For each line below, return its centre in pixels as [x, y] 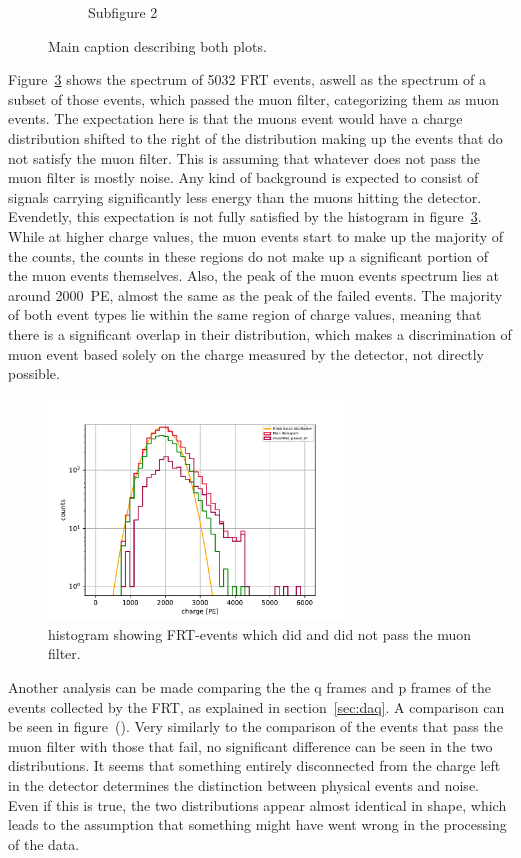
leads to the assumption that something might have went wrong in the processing [257, 824]
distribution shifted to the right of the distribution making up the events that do [255, 137]
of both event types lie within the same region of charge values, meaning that [245, 314]
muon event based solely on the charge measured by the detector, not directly [246, 353]
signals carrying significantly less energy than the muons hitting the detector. [245, 196]
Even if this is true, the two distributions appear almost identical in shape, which [257, 804]
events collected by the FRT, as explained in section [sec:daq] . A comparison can [256, 706]
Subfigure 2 [123, 12]
